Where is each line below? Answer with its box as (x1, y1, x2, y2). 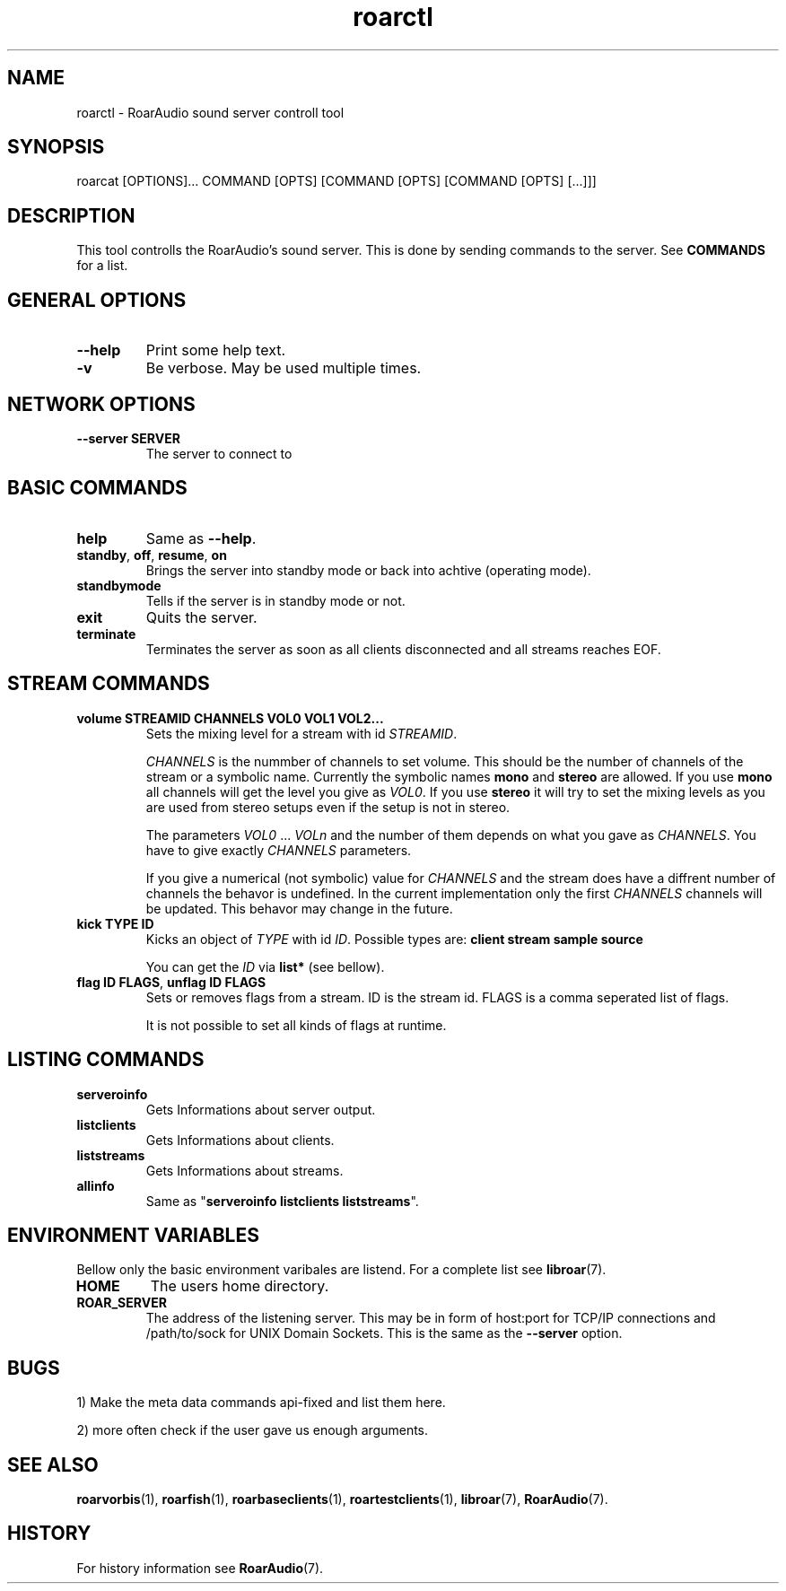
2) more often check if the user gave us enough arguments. (76, 1422, 429, 1438)
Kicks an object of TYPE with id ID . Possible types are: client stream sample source (145, 931, 643, 947)
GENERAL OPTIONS (7, 288, 187, 311)
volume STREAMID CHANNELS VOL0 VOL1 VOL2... (76, 710, 384, 726)
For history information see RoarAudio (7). (76, 1560, 324, 1576)
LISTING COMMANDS (7, 1048, 205, 1071)
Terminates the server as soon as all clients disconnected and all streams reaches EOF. (145, 641, 661, 657)
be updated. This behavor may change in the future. (145, 900, 453, 916)
